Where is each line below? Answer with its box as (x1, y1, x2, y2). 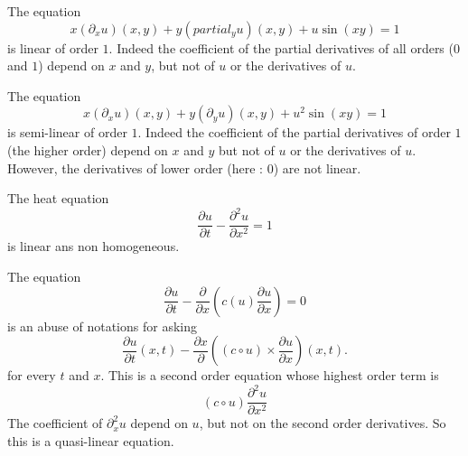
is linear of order (7, 38, 98, 57)
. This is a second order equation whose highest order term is (100, 366, 439, 385)
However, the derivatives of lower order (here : (7, 158, 263, 177)
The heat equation (7, 189, 109, 208)
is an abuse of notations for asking (7, 316, 197, 335)
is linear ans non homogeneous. (7, 237, 180, 256)
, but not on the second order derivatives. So (199, 414, 446, 433)
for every (7, 366, 56, 385)
